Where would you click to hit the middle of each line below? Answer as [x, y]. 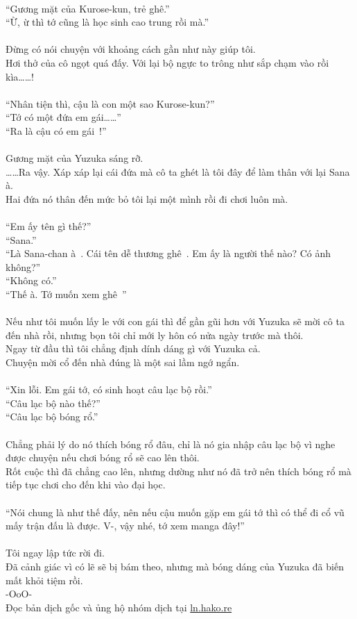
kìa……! [20, 76]
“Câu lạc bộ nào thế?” [53, 403]
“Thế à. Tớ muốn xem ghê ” [66, 294]
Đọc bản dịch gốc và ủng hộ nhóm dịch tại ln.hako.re [119, 607]
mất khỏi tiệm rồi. [44, 580]
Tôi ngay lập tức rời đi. [55, 553]
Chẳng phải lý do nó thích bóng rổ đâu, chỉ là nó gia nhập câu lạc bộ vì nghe [171, 444]
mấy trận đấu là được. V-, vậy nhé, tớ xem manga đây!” [125, 526]
